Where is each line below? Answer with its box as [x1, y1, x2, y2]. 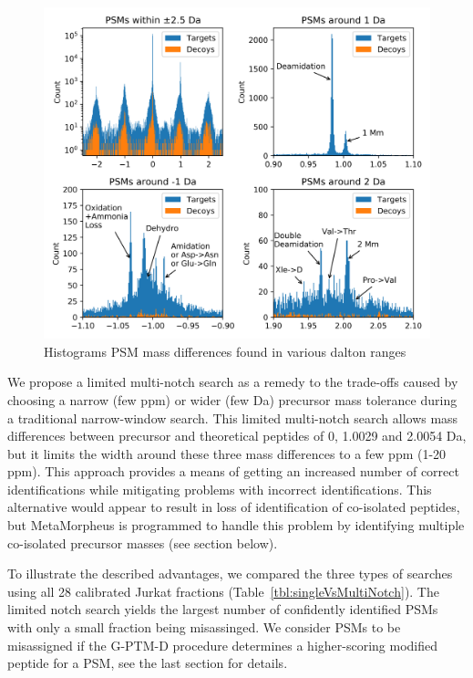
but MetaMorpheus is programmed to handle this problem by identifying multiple [7, 516, 465, 535]
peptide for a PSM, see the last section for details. [7, 653, 288, 673]
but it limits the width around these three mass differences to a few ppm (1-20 [7, 443, 447, 463]
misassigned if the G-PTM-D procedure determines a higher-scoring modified [7, 635, 438, 654]
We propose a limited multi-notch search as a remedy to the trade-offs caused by [7, 372, 458, 391]
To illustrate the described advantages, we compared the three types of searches [7, 564, 453, 583]
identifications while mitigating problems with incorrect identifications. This [7, 479, 432, 498]
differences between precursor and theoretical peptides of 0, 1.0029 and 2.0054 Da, [7, 426, 467, 445]
